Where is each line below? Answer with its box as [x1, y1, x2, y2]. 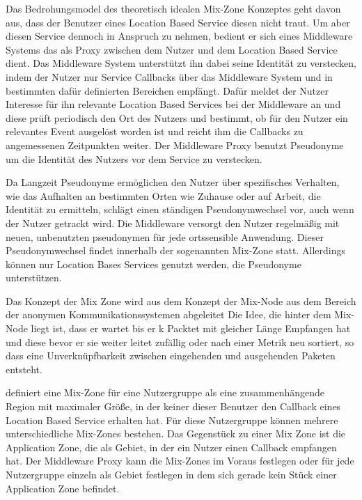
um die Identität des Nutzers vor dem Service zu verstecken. [6, 151, 262, 166]
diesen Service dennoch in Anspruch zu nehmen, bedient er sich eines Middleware [6, 29, 353, 43]
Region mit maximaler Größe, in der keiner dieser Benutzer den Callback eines [6, 399, 341, 414]
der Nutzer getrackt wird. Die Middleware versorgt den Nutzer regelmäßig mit [6, 215, 340, 230]
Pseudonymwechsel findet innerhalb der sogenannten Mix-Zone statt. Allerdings [6, 243, 345, 258]
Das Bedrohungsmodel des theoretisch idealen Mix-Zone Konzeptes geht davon [6, 1, 341, 15]
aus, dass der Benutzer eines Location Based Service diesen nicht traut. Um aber [6, 15, 350, 29]
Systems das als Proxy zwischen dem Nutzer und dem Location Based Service [6, 42, 338, 56]
